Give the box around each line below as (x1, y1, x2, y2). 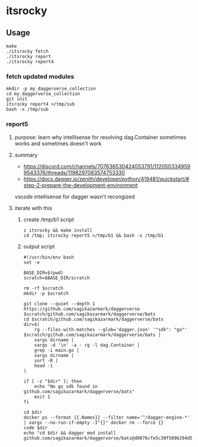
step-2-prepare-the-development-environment (23, 181, 138, 188)
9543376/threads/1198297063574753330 (23, 169, 126, 176)
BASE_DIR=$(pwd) (23, 270, 64, 276)
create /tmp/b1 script (23, 216, 74, 223)
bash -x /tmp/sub (6, 106, 49, 113)
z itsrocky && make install (23, 227, 93, 233)
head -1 (34, 363, 53, 368)
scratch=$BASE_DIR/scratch (23, 275, 90, 281)
